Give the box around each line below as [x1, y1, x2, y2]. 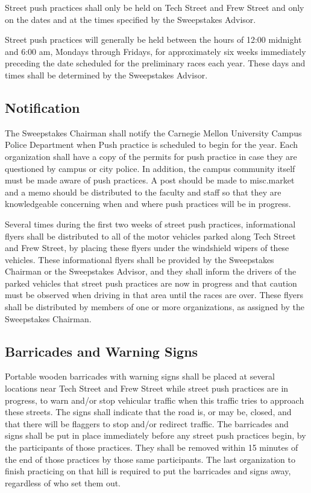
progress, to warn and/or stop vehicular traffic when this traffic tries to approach [5, 393, 304, 406]
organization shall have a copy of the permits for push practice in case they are [5, 150, 297, 162]
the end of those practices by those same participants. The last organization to [5, 453, 295, 465]
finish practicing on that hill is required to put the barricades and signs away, [5, 465, 291, 477]
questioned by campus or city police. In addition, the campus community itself [5, 162, 295, 174]
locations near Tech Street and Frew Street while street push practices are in [5, 382, 289, 395]
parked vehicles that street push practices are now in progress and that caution [5, 276, 297, 289]
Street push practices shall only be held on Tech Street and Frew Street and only [5, 1, 304, 13]
